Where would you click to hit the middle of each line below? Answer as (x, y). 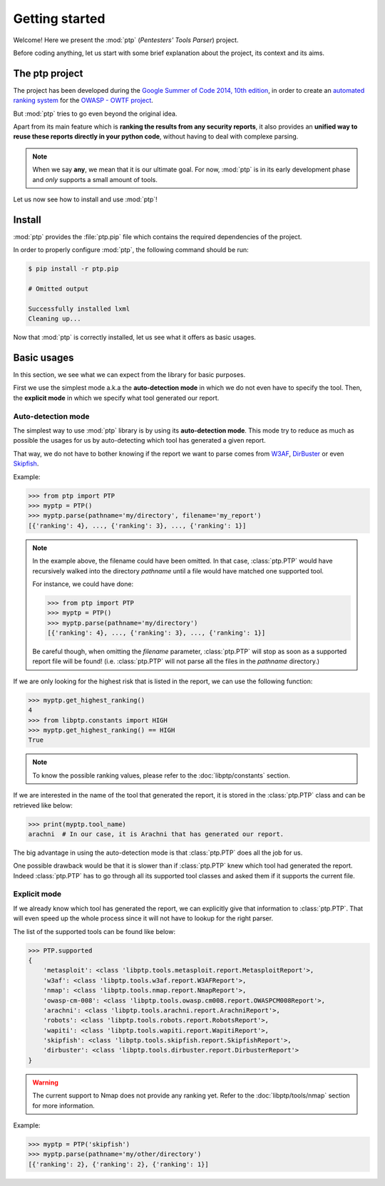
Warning (45, 1082)
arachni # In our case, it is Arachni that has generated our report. (156, 834)
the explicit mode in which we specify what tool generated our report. (116, 398)
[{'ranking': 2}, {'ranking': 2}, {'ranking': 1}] (119, 1164)
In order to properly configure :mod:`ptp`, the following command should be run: (131, 250)
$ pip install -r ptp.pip (73, 269)
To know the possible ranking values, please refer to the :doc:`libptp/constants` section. (161, 775)
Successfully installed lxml (79, 308)
